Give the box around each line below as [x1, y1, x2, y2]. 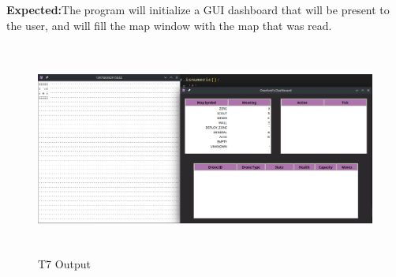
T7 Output [38, 256, 91, 272]
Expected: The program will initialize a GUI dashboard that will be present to [6, 2, 390, 17]
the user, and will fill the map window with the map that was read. [6, 17, 332, 33]
